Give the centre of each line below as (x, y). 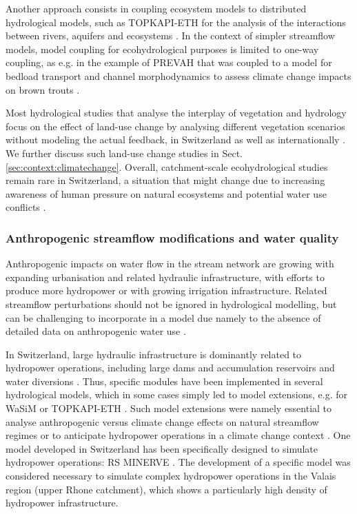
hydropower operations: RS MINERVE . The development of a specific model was (178, 462)
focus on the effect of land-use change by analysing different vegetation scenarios (175, 126)
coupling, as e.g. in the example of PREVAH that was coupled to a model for (169, 62)
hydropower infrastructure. (62, 503)
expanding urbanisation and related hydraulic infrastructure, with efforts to (165, 277)
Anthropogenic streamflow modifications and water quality (172, 237)
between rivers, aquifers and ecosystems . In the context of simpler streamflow (170, 35)
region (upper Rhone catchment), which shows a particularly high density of (166, 489)
